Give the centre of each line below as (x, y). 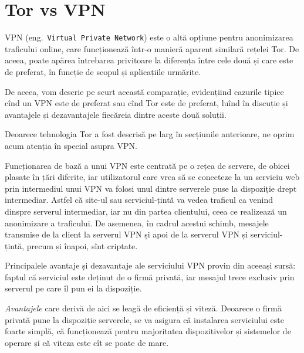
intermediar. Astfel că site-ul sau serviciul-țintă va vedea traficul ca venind (139, 200)
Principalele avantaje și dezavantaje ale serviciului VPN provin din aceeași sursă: (150, 265)
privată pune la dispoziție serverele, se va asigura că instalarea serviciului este (144, 319)
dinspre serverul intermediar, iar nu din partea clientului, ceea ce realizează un (146, 211)
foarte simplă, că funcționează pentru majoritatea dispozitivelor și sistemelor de (148, 331)
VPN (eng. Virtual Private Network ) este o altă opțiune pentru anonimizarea (149, 37)
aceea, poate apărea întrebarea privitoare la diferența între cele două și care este (149, 60)
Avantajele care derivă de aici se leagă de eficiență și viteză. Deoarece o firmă (143, 308)
